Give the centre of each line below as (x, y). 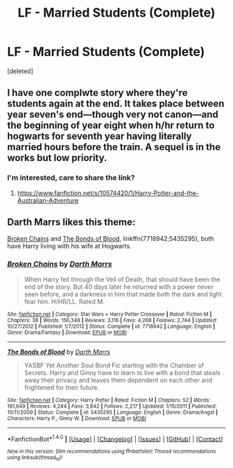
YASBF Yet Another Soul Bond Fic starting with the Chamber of (114, 365)
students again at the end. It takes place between (116, 104)
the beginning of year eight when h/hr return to (111, 125)
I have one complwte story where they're (97, 93)
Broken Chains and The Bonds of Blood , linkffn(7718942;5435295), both (111, 239)
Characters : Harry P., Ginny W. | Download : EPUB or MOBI (77, 418)
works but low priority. (57, 158)
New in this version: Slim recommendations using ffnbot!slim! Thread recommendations (112, 452)
